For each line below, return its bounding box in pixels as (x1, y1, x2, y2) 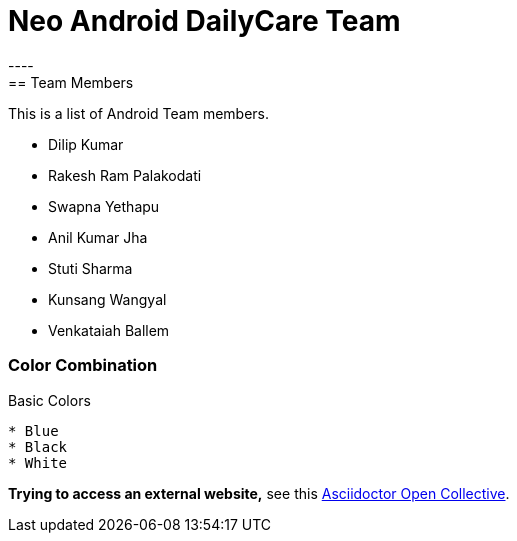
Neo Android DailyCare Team (8, 4, 401, 38)
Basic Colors (8, 391, 91, 409)
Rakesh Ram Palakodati (48, 166, 202, 184)
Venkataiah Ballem (48, 321, 170, 339)
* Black (8, 438, 68, 455)
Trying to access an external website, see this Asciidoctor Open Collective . (8, 484, 510, 502)
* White (8, 454, 68, 471)
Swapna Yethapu (48, 197, 160, 215)
